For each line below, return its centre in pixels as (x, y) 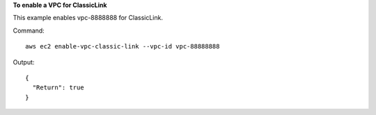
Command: (29, 30)
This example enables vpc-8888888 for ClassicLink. (88, 18)
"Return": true (58, 88)
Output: (24, 62)
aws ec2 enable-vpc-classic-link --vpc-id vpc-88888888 (123, 46)
